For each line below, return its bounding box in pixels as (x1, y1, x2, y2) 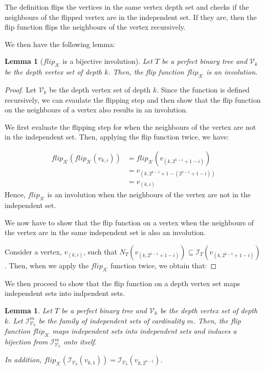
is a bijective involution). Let (62, 56, 152, 66)
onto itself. (63, 336, 97, 347)
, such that (83, 246, 117, 257)
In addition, (5, 354, 42, 365)
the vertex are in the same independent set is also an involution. (5, 227, 206, 238)
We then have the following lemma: (5, 38, 115, 49)
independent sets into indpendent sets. (5, 288, 125, 298)
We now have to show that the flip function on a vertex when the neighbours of (5, 217, 254, 227)
